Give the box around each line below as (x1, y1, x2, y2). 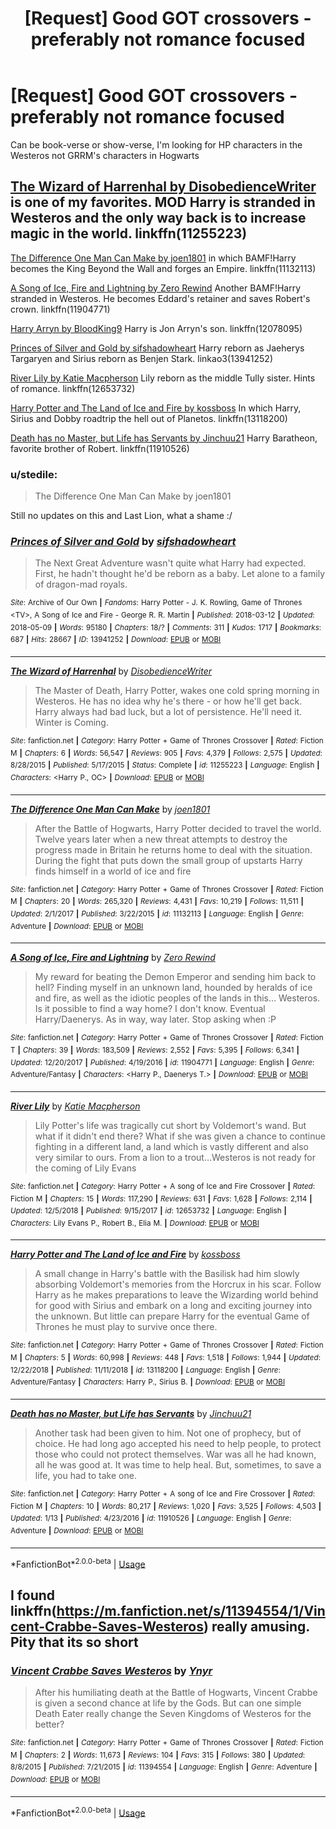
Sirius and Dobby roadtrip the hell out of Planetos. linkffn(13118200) (10, 412, 288, 424)
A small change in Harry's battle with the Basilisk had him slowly (34, 1268, 300, 1280)
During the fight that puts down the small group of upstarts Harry (34, 854, 303, 866)
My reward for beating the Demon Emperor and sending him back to (34, 971, 317, 983)
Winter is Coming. (34, 716, 109, 728)
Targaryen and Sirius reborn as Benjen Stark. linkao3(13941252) (10, 352, 273, 364)
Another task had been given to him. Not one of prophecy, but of (34, 1427, 302, 1439)
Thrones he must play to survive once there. (34, 1321, 218, 1333)
